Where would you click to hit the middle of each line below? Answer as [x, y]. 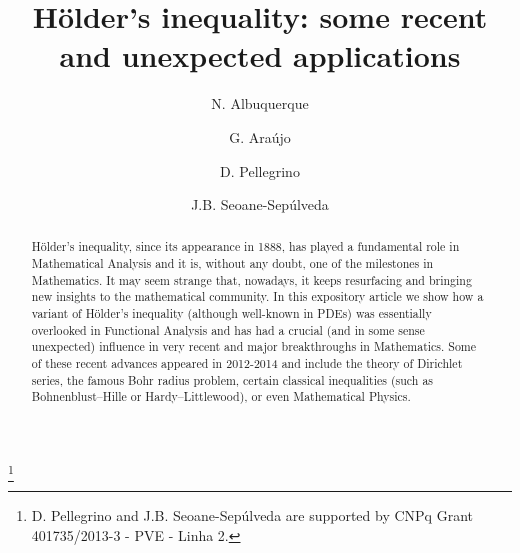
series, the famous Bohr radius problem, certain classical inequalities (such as [232, 379]
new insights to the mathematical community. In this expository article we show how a [257, 296]
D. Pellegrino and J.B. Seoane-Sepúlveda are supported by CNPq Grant [252, 515]
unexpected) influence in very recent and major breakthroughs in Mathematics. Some [254, 346]
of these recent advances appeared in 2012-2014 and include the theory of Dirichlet [247, 363]
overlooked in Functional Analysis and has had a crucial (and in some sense [228, 329]
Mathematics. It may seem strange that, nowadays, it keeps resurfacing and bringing [251, 279]
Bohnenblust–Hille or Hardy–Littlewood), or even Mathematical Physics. [221, 396]
